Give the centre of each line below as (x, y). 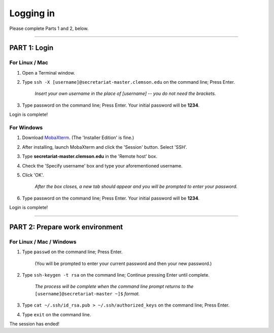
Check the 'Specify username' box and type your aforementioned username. (102, 165)
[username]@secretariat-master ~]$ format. (87, 293)
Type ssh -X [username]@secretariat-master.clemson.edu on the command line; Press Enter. (129, 82)
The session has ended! (34, 324)
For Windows (26, 128)
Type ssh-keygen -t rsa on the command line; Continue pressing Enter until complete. (116, 275)
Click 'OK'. (33, 175)
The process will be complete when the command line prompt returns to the (114, 286)
